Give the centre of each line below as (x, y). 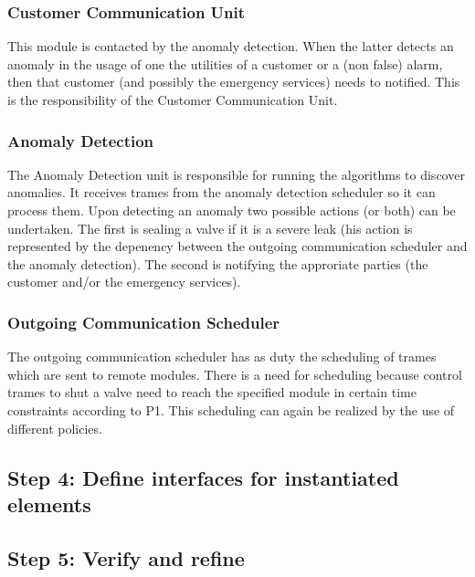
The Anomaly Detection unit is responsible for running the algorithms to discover (236, 174)
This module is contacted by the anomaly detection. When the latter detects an (231, 46)
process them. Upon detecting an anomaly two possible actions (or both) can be (232, 210)
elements (49, 504)
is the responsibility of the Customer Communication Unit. (173, 100)
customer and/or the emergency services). (124, 282)
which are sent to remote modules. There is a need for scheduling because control (235, 374)
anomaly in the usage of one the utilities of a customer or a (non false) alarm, (225, 63)
